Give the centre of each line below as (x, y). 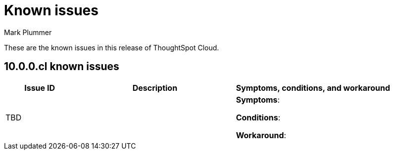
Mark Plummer (28, 32)
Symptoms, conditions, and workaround (313, 88)
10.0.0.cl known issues (62, 67)
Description (155, 88)
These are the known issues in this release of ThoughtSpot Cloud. (112, 47)
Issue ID (40, 88)
